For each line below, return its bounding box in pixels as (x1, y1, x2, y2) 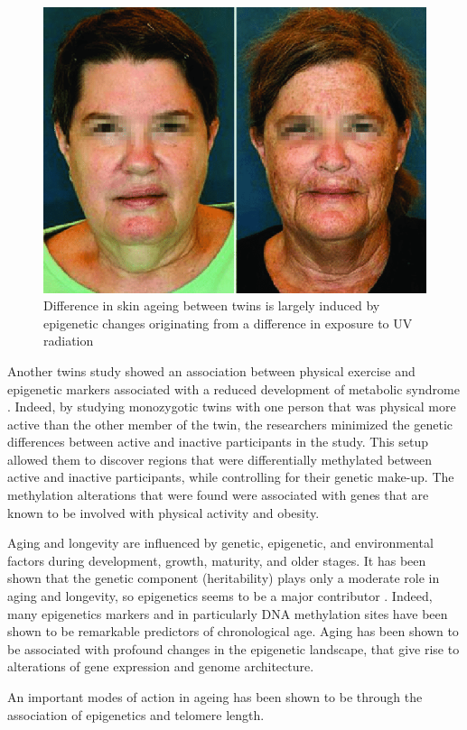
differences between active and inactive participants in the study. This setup (7, 432, 428, 451)
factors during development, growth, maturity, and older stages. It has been (7, 550, 426, 569)
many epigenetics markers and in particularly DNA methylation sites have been (7, 604, 448, 623)
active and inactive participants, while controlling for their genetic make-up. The (7, 467, 454, 486)
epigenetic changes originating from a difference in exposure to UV (43, 313, 413, 332)
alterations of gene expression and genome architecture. (7, 657, 314, 676)
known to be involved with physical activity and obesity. (7, 503, 320, 522)
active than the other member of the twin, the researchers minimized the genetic (7, 414, 453, 433)
